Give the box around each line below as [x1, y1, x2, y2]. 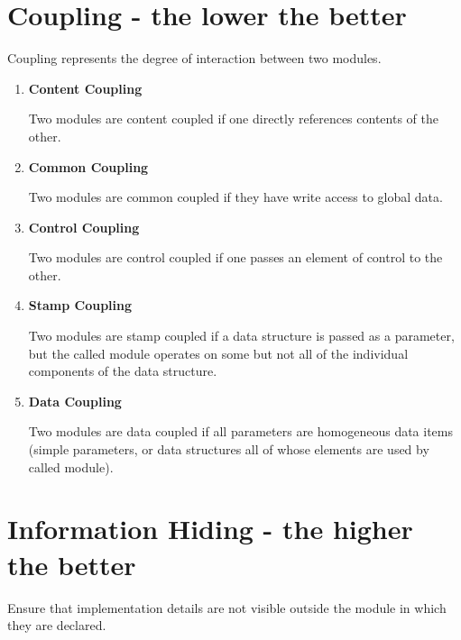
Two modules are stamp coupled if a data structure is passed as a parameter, [28, 326, 455, 345]
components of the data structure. [28, 361, 217, 380]
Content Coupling [28, 78, 143, 97]
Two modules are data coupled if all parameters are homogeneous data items [28, 422, 453, 441]
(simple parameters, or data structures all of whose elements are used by [28, 440, 429, 459]
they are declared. [7, 616, 106, 635]
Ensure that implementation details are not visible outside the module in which [7, 598, 447, 617]
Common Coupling [28, 157, 149, 176]
